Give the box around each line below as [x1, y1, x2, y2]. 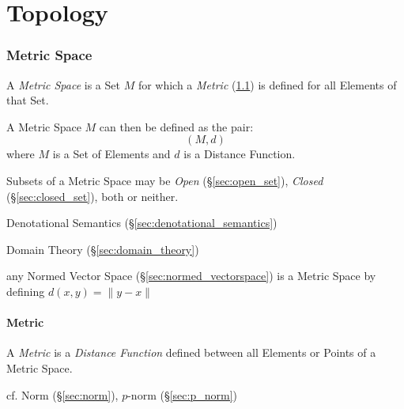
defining [6, 282, 45, 299]
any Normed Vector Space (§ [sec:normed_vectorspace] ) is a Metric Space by [6, 267, 376, 284]
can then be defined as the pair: [99, 118, 254, 134]
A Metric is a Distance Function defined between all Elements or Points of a [6, 344, 376, 361]
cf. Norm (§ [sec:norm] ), [6, 386, 119, 403]
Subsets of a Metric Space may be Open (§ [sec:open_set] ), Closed [6, 172, 323, 188]
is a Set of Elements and [52, 146, 171, 162]
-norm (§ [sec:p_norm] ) [127, 386, 237, 403]
